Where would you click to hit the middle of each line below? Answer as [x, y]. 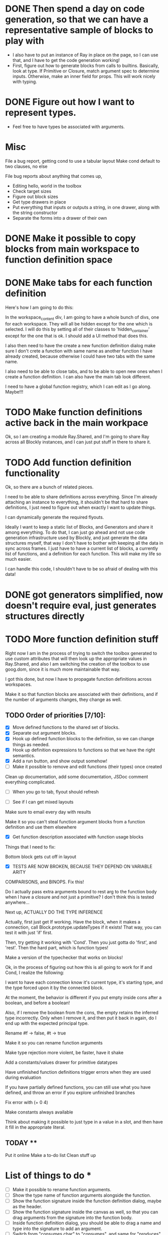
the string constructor [35, 213]
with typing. [25, 82]
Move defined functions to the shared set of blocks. [66, 727]
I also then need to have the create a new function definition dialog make [80, 345]
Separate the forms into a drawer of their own [59, 218]
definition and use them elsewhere [41, 827]
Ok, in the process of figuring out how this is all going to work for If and [79, 967]
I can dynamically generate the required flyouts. [55, 517]
